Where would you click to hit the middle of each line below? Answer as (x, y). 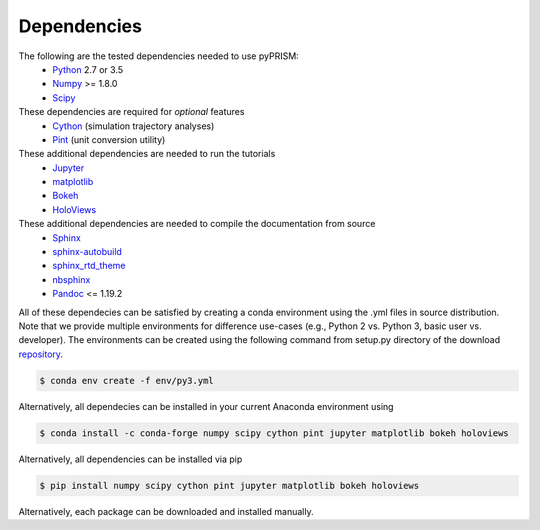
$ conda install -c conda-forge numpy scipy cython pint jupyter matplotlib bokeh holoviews (274, 433)
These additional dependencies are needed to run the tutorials (147, 154)
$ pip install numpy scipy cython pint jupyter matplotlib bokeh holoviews (229, 485)
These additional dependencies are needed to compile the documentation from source (197, 224)
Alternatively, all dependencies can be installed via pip (130, 459)
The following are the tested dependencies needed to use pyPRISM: (158, 56)
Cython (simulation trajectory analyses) (133, 126)
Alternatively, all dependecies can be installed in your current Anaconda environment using (206, 406)
